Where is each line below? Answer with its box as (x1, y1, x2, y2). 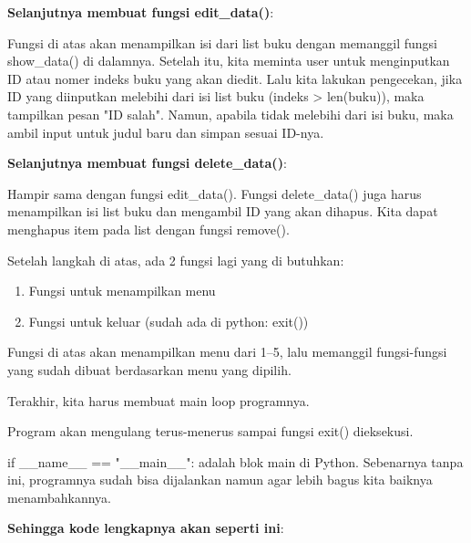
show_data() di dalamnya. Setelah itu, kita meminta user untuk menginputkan (7, 51, 450, 70)
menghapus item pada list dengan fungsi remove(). (7, 219, 290, 238)
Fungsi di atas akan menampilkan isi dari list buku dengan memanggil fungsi (7, 33, 438, 52)
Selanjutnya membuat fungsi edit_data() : (7, 3, 274, 21)
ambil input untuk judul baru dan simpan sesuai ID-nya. (7, 122, 324, 141)
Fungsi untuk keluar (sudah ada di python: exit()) (28, 311, 309, 330)
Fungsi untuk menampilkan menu (28, 281, 216, 300)
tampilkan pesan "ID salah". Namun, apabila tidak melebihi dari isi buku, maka (7, 104, 454, 123)
